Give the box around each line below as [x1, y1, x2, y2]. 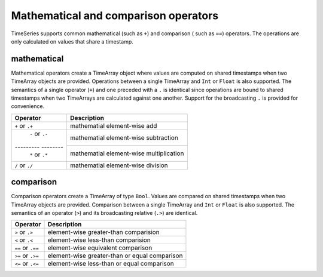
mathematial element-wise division [69, 161, 169, 170]
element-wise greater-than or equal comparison [47, 251, 183, 260]
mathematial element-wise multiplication [69, 149, 184, 158]
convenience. [11, 103, 45, 110]
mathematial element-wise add [69, 121, 157, 130]
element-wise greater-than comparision [47, 228, 160, 236]
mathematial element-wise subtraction [69, 133, 179, 141]
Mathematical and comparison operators [11, 9, 219, 22]
